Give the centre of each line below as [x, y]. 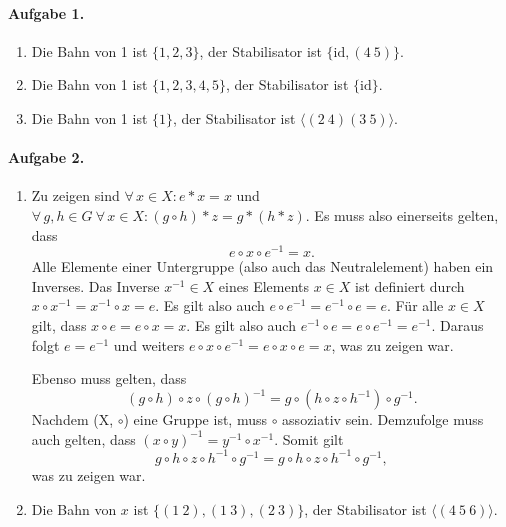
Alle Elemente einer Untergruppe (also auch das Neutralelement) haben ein [262, 266]
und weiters [149, 344]
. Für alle [415, 305]
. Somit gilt [309, 438]
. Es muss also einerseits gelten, [402, 214]
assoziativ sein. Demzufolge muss [383, 419]
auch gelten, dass [83, 438]
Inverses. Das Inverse [95, 285]
